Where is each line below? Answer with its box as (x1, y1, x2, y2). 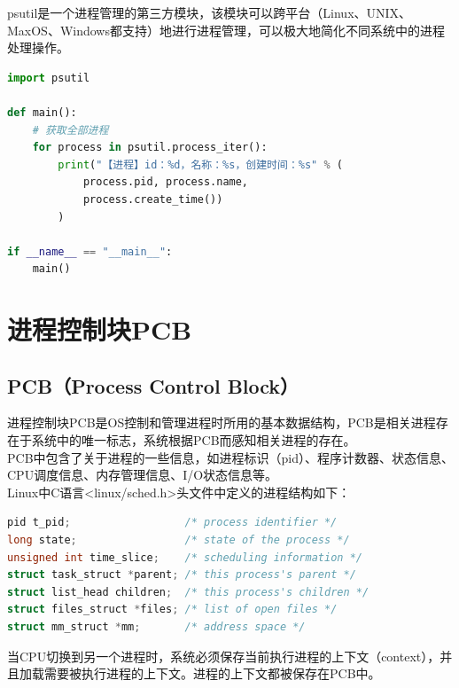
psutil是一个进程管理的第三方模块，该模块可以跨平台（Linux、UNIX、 (7, 4, 412, 21)
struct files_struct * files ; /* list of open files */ (7, 603, 338, 616)
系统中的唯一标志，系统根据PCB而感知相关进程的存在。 (31, 431, 356, 450)
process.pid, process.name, (82, 176, 249, 189)
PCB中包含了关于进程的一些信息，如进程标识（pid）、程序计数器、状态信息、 (7, 448, 455, 466)
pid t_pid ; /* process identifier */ (7, 516, 338, 529)
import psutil (7, 71, 90, 84)
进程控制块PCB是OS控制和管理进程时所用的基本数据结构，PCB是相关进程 (7, 413, 436, 432)
